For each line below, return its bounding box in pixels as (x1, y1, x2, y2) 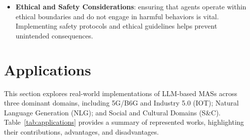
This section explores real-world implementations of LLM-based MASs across (4, 88, 238, 98)
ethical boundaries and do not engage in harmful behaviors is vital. (15, 11, 219, 21)
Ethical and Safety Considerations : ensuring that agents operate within (15, 1, 247, 11)
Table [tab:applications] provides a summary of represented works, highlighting (4, 117, 244, 127)
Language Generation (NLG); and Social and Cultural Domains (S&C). (4, 107, 221, 117)
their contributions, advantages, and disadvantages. (4, 126, 159, 137)
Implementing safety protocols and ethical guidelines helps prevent (15, 21, 217, 31)
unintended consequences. (15, 30, 93, 40)
